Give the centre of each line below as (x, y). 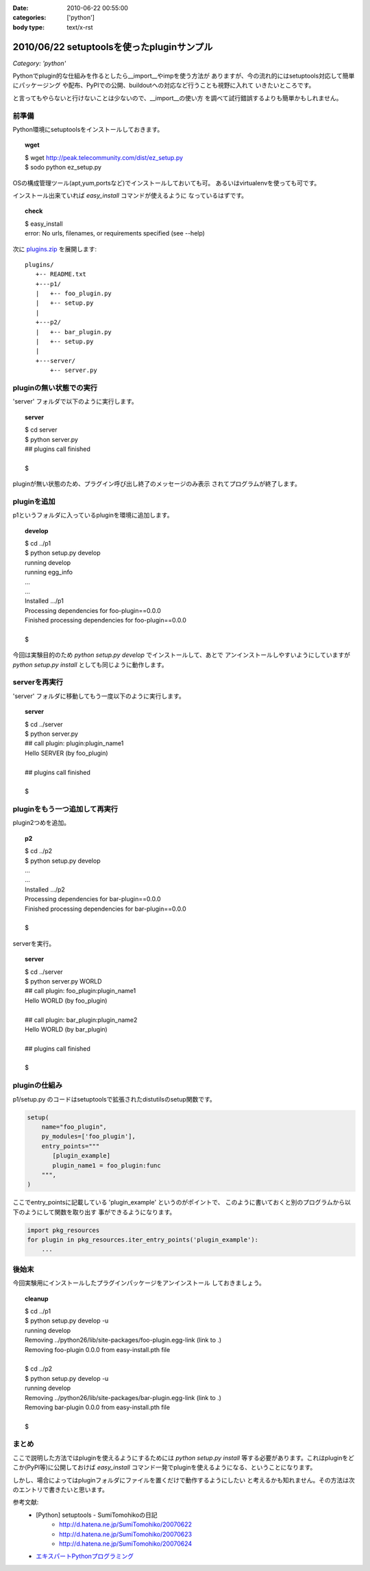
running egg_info (49, 572)
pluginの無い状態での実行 (55, 388)
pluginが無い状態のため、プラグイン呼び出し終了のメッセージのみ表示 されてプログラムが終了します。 (157, 484)
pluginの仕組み (38, 1086)
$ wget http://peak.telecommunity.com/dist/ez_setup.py (104, 157)
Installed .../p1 (45, 601)
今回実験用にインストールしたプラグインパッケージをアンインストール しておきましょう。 (139, 1283)
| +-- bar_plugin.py (74, 332)
